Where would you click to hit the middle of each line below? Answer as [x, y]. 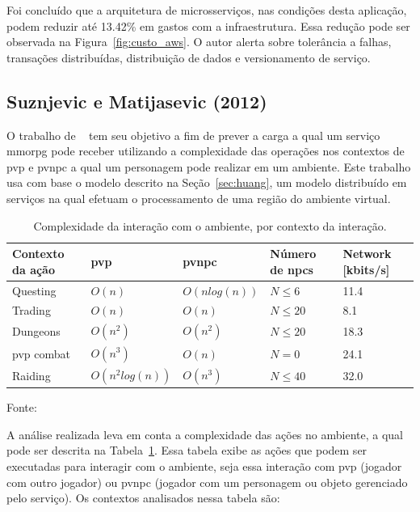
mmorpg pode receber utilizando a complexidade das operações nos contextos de [206, 151]
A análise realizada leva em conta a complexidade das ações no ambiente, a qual [205, 434]
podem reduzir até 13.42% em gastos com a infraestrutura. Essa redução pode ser [208, 25]
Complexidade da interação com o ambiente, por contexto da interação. [210, 225]
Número [293, 254]
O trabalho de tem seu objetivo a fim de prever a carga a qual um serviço [193, 135]
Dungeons [36, 331]
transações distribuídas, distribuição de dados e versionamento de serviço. [189, 57]
